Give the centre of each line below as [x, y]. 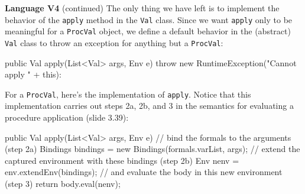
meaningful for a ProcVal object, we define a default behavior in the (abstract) [148, 31]
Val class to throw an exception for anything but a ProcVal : [114, 42]
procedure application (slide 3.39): [67, 117]
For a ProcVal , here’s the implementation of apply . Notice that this [128, 94]
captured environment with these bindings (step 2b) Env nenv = [122, 160]
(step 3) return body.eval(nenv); [63, 183]
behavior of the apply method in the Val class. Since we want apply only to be [149, 19]
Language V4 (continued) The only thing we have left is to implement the [142, 8]
